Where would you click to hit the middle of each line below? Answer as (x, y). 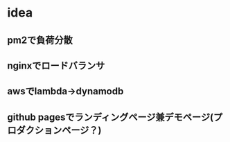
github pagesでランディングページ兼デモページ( (110, 117)
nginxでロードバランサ (56, 65)
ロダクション (35, 130)
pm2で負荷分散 (40, 40)
